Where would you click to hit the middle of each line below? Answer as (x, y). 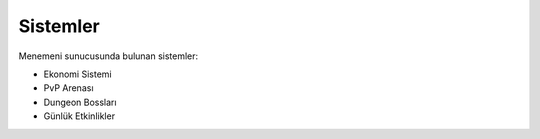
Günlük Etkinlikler (79, 116)
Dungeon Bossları (80, 102)
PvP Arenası (68, 88)
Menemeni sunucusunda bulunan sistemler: (108, 56)
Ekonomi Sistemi (77, 74)
